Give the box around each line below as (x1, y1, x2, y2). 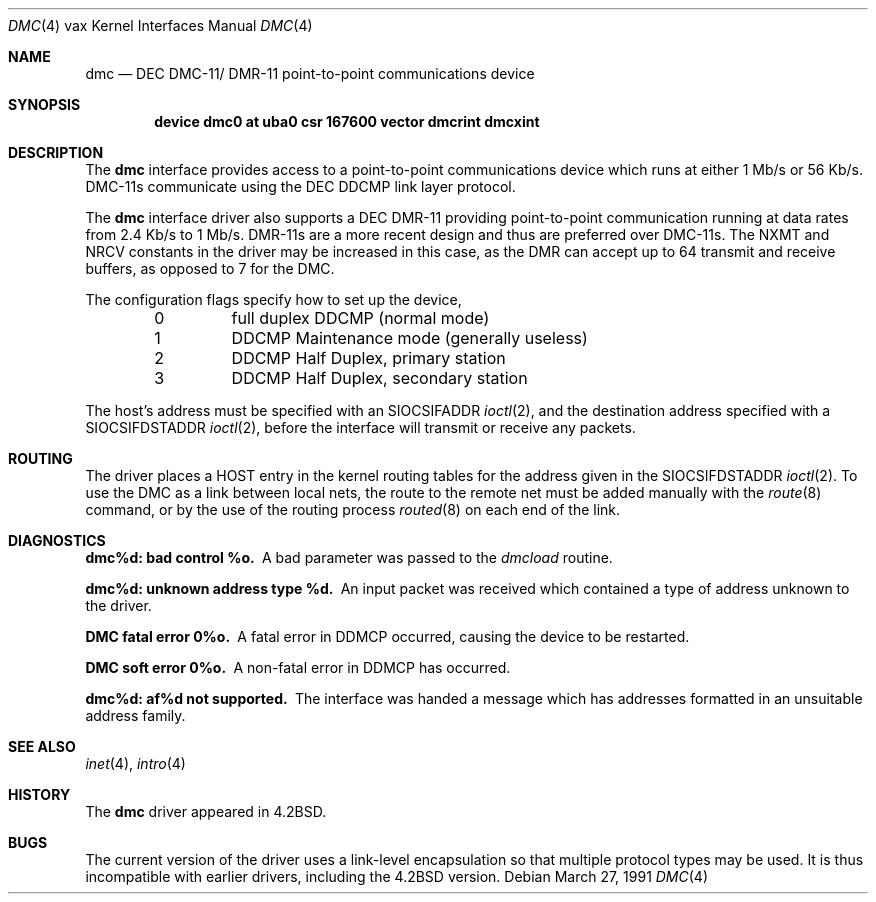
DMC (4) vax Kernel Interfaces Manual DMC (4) (8, 17, 313, 34)
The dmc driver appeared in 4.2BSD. (85, 803, 327, 820)
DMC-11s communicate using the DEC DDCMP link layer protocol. (85, 178, 516, 195)
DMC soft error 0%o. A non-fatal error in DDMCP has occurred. (85, 659, 511, 676)
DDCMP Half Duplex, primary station (231, 348, 506, 368)
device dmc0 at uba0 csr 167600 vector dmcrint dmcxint (154, 113, 540, 130)
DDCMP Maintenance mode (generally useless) (231, 328, 588, 348)
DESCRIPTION (8, 144, 104, 161)
